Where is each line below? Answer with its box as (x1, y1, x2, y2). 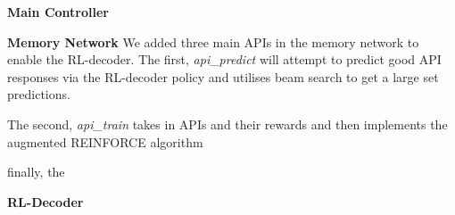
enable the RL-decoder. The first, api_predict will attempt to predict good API (7, 50, 442, 69)
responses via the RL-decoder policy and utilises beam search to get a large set (7, 67, 439, 86)
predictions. (7, 85, 70, 103)
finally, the (7, 162, 65, 181)
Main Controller (7, 3, 109, 21)
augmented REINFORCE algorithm (7, 132, 203, 151)
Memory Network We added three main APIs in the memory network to (7, 32, 419, 51)
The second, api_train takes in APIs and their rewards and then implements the (7, 114, 448, 133)
